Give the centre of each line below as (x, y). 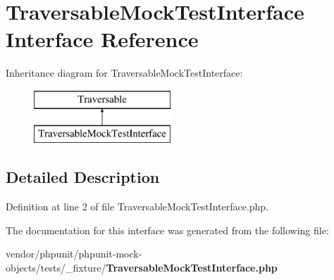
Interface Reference (102, 39)
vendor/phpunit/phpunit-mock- (74, 254)
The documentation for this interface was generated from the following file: (167, 230)
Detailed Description (83, 177)
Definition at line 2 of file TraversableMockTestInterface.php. (137, 206)
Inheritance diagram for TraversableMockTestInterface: (124, 73)
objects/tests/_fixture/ (56, 268)
